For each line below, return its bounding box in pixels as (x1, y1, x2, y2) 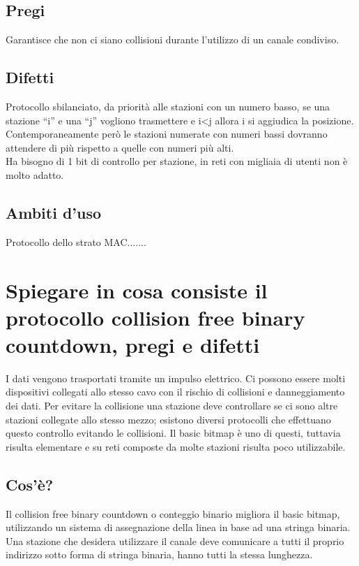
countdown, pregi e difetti (6, 330, 260, 358)
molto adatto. (6, 167, 64, 182)
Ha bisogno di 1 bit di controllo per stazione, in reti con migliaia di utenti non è (6, 154, 348, 168)
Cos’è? (6, 473, 54, 495)
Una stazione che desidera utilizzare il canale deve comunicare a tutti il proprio (6, 533, 344, 548)
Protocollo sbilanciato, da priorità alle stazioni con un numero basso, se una (6, 99, 330, 113)
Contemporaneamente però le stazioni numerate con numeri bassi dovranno (6, 126, 328, 141)
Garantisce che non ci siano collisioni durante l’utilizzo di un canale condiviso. (6, 32, 339, 47)
